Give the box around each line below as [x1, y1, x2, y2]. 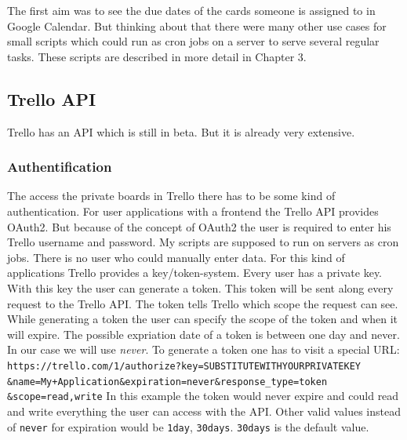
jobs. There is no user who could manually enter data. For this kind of [7, 249, 345, 265]
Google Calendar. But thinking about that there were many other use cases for [7, 17, 387, 34]
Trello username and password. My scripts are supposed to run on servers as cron [7, 234, 399, 250]
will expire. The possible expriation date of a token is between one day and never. [7, 325, 400, 342]
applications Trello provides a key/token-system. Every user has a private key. [7, 264, 383, 281]
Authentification [7, 157, 112, 176]
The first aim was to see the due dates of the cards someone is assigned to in [7, 2, 376, 18]
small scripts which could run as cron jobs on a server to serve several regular [7, 33, 380, 49]
